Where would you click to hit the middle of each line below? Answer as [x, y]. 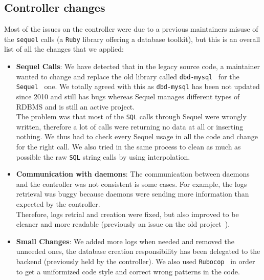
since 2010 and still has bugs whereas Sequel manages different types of [128, 96]
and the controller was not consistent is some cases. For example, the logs [131, 184]
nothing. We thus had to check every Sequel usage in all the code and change [137, 136]
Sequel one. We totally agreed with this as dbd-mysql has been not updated [138, 86]
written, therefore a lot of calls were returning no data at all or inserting [130, 126]
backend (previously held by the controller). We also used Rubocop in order [136, 261]
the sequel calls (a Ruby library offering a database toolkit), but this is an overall [132, 39]
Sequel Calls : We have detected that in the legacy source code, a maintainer [138, 66]
